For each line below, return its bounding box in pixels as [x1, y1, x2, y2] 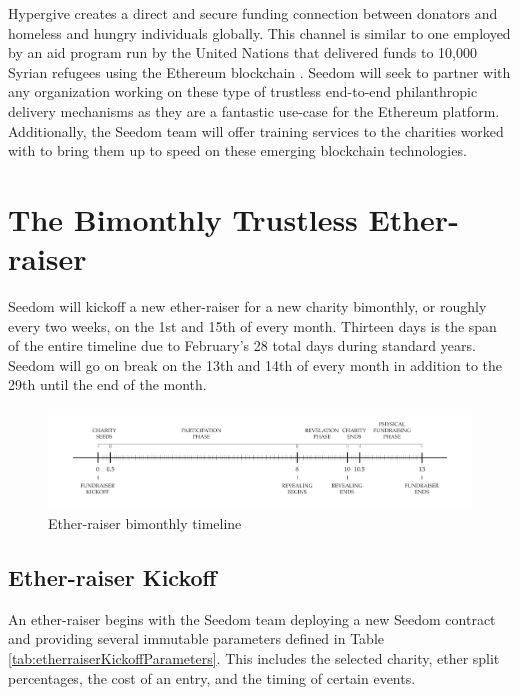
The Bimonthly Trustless [8, 198, 358, 239]
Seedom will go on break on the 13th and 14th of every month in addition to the [8, 354, 502, 375]
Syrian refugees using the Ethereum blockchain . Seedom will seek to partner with [8, 61, 511, 82]
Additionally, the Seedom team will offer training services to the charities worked [8, 120, 504, 141]
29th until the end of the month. [8, 374, 207, 395]
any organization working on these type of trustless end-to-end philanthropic [8, 81, 478, 102]
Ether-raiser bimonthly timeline [48, 512, 242, 533]
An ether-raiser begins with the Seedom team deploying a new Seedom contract [8, 608, 496, 629]
